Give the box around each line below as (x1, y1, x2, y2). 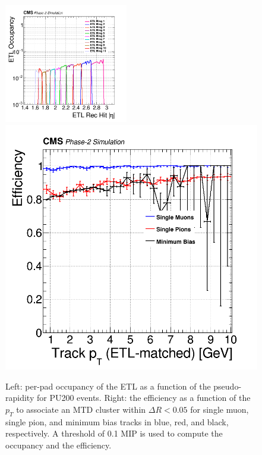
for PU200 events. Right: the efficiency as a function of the (36, 391, 251, 404)
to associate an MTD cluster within (16, 403, 146, 415)
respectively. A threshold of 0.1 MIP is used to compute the (5, 427, 223, 440)
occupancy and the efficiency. (5, 438, 112, 451)
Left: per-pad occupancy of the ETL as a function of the (5, 379, 211, 392)
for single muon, (190, 403, 249, 415)
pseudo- (213, 379, 242, 392)
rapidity (5, 391, 34, 404)
